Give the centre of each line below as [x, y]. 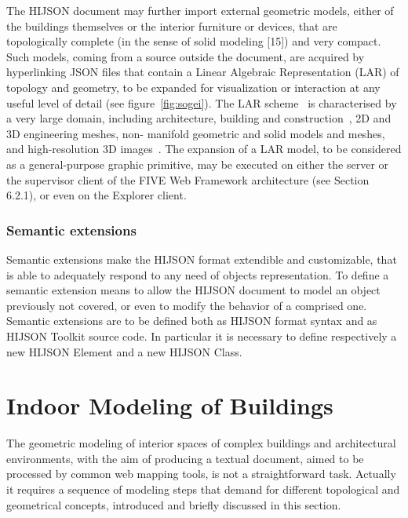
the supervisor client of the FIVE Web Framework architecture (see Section [188, 179]
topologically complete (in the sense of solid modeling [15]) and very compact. [194, 41]
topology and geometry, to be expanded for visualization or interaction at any [193, 87]
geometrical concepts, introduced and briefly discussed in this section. [174, 504]
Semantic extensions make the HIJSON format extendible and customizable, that [202, 259]
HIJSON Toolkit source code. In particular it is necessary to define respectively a [202, 336]
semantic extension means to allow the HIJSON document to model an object [193, 290]
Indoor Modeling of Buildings [170, 405]
